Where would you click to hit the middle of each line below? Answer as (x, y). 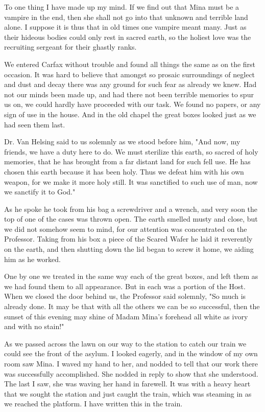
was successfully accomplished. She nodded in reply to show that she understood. (131, 373)
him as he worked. (32, 259)
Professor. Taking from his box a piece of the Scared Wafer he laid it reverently (128, 239)
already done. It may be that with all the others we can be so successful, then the (132, 306)
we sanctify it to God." (40, 192)
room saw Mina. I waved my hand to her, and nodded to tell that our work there (131, 363)
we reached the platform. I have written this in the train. (93, 404)
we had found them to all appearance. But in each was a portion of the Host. (125, 286)
